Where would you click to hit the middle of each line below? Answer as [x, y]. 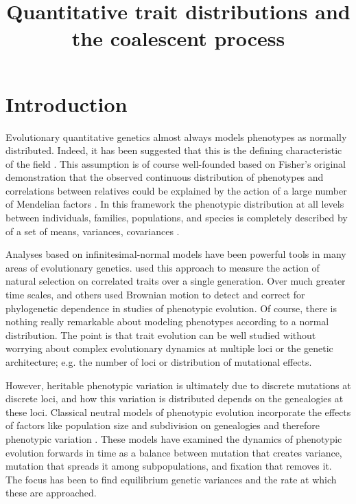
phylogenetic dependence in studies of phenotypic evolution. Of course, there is [171, 308]
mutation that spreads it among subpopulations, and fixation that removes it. [169, 466]
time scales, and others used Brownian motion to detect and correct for [155, 295]
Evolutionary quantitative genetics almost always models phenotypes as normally [176, 136]
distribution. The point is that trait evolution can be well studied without [161, 335]
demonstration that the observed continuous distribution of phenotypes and [165, 177]
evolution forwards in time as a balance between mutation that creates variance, [174, 452]
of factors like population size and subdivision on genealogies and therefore [163, 425]
